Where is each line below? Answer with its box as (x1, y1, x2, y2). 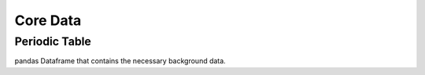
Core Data (14, 12, 82, 29)
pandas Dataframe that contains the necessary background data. (14, 56, 226, 66)
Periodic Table (14, 34, 92, 48)
